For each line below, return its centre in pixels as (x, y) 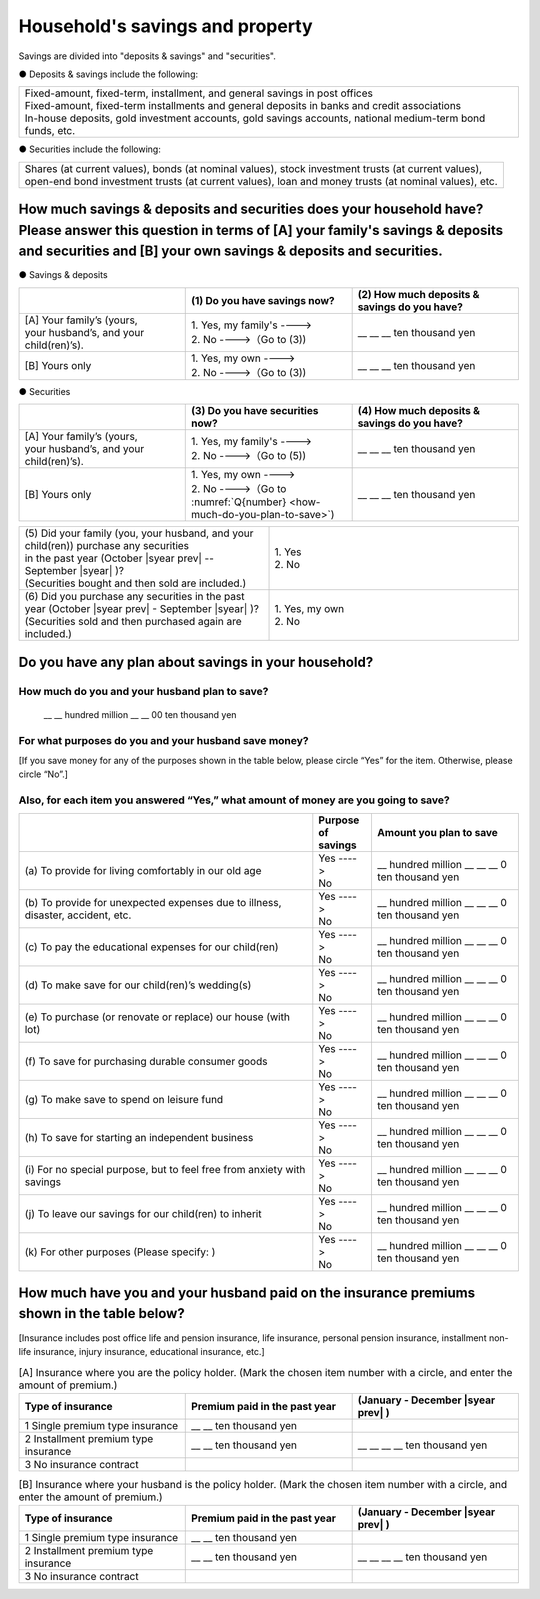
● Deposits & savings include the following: (108, 74)
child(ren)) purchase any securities (107, 546)
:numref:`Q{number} (239, 502)
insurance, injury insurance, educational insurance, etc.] (149, 1351)
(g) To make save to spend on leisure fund (124, 1100)
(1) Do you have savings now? (263, 300)
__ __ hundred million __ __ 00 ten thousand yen (140, 714)
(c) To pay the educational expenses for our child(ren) (151, 947)
